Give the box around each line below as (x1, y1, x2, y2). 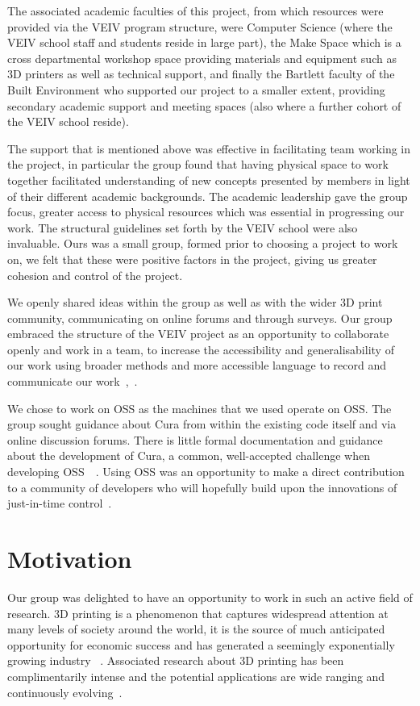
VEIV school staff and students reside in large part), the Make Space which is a (7, 34, 401, 51)
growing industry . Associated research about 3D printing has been (7, 652, 344, 669)
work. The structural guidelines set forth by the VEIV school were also (7, 219, 358, 236)
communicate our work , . (7, 373, 138, 390)
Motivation (7, 542, 132, 574)
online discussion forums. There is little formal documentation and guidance (7, 431, 383, 448)
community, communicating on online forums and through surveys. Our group (7, 309, 393, 326)
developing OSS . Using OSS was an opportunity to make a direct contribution (7, 463, 405, 480)
